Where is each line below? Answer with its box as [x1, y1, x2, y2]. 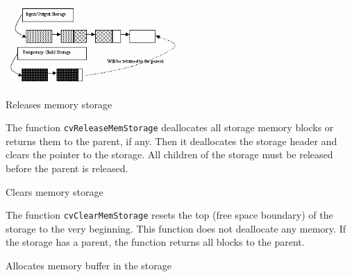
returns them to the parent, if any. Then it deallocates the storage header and [6, 133, 337, 148]
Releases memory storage [6, 96, 112, 111]
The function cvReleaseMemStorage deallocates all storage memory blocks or [6, 120, 334, 135]
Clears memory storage [6, 184, 103, 199]
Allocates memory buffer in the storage [6, 258, 172, 273]
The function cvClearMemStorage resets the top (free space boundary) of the [6, 208, 333, 222]
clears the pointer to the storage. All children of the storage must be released [6, 147, 333, 162]
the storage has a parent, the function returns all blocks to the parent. [6, 235, 305, 249]
